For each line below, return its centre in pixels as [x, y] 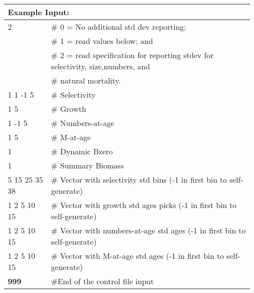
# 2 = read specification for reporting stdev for [132, 55]
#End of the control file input [102, 281]
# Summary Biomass [87, 165]
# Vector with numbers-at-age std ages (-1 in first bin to [148, 230]
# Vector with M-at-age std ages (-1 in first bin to [138, 256]
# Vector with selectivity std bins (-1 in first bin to [139, 179]
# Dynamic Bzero [82, 151]
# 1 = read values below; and [102, 41]
